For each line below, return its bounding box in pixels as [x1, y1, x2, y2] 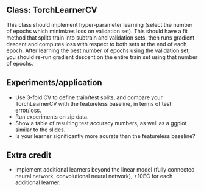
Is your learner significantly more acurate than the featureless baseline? [15, 132, 196, 139]
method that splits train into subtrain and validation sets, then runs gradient [6, 33, 195, 41]
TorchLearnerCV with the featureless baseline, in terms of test [15, 100, 172, 107]
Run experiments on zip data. [15, 113, 89, 120]
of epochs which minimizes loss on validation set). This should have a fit [6, 27, 188, 35]
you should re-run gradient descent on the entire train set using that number [6, 53, 198, 60]
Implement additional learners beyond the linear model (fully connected [15, 166, 195, 173]
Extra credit [6, 150, 52, 161]
